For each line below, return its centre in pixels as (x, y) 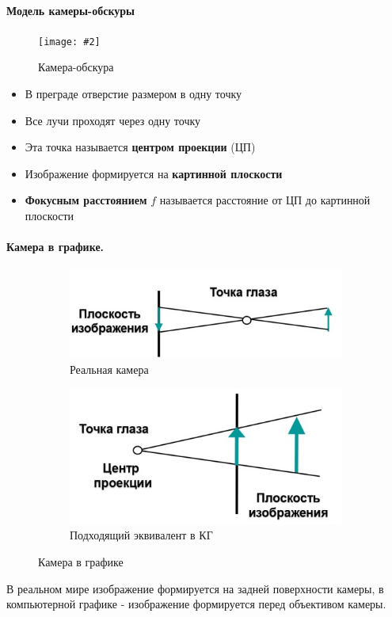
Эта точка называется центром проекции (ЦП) (140, 147)
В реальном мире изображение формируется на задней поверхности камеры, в (195, 588)
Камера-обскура (76, 67)
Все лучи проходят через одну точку (113, 120)
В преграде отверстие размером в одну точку (133, 94)
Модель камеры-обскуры (71, 10)
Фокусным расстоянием (86, 200)
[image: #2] (69, 42)
